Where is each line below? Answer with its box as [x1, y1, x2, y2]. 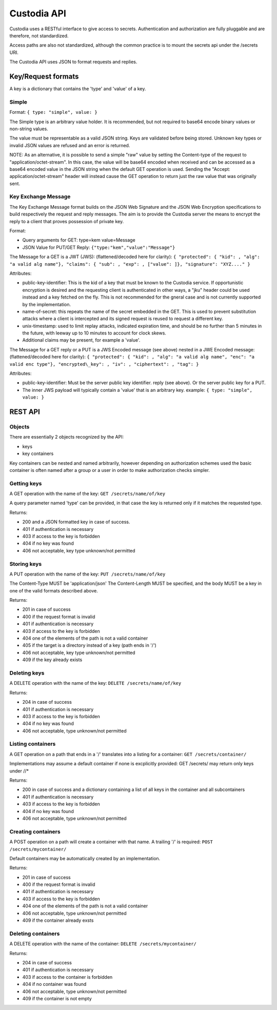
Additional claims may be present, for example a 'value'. [22, 337, 141, 343]
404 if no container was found [22, 981, 87, 987]
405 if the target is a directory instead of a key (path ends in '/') [22, 642, 156, 648]
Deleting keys [9, 669, 45, 677]
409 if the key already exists [22, 657, 83, 663]
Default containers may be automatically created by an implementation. [9, 855, 161, 861]
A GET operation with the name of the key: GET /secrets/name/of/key [9, 490, 166, 497]
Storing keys [9, 560, 42, 567]
